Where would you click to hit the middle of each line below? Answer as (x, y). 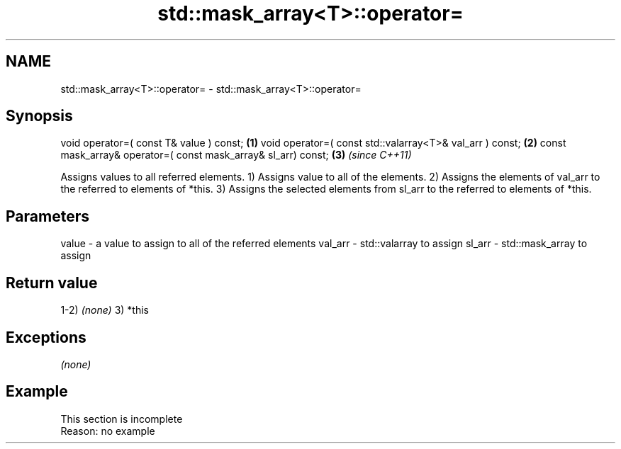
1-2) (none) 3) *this (105, 310)
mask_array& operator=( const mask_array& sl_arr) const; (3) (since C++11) (236, 155)
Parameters (47, 216)
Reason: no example (108, 431)
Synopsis (39, 116)
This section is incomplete (122, 419)
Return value (52, 283)
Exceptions (46, 337)
